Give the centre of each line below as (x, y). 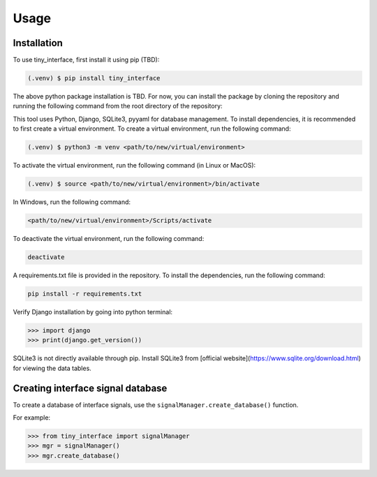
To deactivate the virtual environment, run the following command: (109, 239)
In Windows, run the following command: (72, 202)
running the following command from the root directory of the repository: (118, 106)
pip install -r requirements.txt (85, 294)
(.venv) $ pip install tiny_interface (94, 78)
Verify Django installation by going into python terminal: (93, 312)
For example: (32, 418)
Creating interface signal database (90, 388)
